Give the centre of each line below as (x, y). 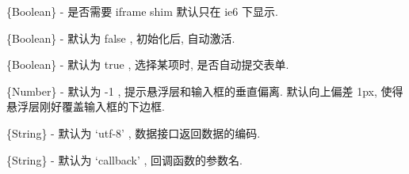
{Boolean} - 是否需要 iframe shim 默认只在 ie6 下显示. (142, 11)
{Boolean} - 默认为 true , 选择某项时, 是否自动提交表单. (148, 64)
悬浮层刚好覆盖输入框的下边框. (86, 106)
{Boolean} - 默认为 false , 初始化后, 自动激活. (121, 38)
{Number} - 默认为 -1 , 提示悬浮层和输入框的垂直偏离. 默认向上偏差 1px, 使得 (205, 91)
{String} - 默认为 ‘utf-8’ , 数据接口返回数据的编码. (134, 132)
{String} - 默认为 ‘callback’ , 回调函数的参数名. (124, 159)
